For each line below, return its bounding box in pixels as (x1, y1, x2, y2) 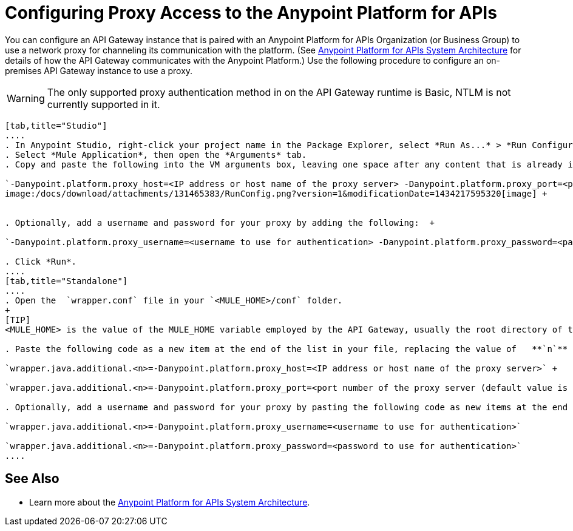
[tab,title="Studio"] (5, 120, 107, 130)
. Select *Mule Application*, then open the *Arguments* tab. (5, 149, 307, 160)
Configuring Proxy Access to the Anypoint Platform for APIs (5, 2, 497, 23)
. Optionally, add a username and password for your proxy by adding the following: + (5, 217, 435, 228)
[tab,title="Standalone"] (5, 276, 128, 286)
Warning (7, 92, 45, 104)
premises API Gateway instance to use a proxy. (5, 65, 193, 76)
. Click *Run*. (5, 256, 77, 266)
